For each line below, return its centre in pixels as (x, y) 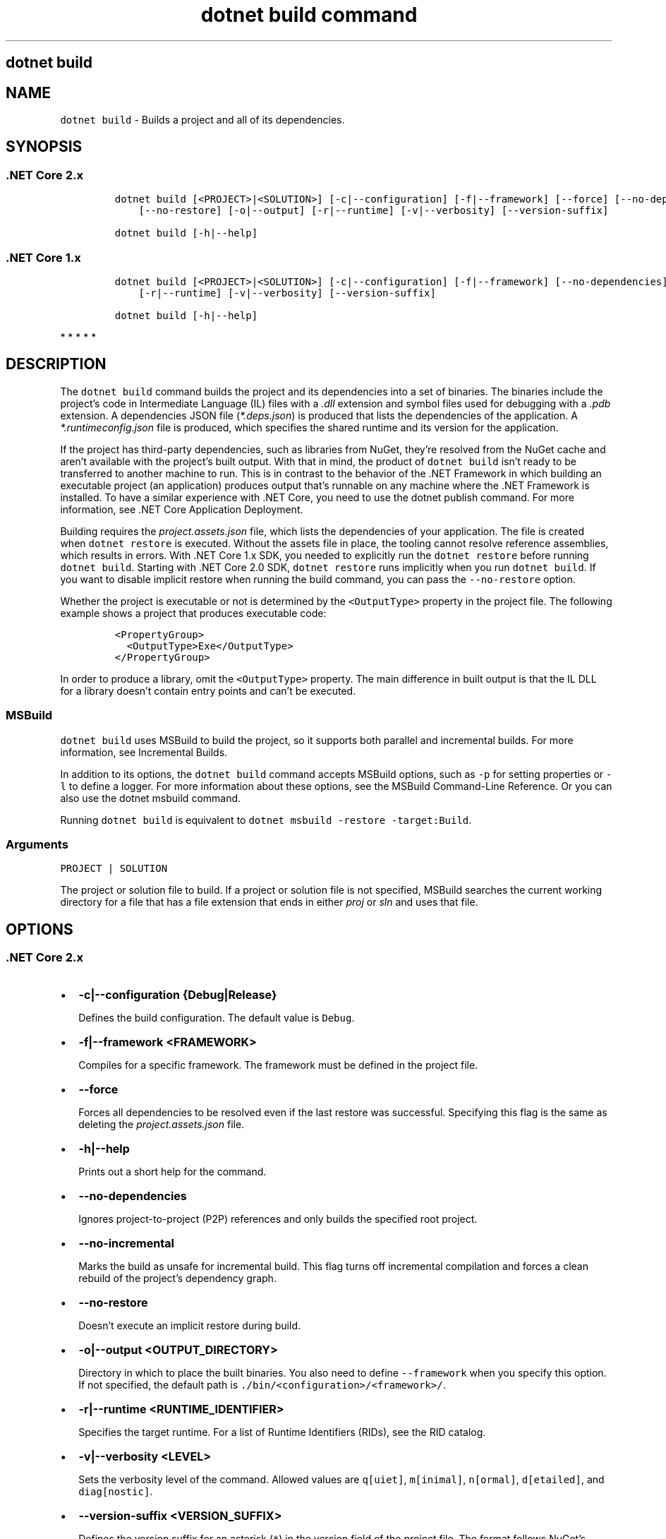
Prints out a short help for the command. (172, 1171)
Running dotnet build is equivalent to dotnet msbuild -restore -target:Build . (266, 820)
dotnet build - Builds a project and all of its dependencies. (202, 120)
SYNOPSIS (44, 147)
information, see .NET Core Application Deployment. (182, 509)
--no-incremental (126, 1243)
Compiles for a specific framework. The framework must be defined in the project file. (278, 1065)
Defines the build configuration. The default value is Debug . (217, 1017)
